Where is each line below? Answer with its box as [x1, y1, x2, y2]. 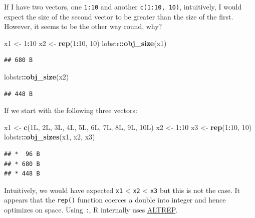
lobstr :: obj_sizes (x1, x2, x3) [4, 131, 95, 142]
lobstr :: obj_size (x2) [4, 71, 69, 82]
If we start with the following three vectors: [4, 105, 137, 115]
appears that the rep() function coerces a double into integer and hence [4, 194, 226, 205]
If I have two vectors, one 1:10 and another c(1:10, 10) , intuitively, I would [4, 1, 242, 11]
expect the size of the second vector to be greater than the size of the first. [4, 11, 233, 21]
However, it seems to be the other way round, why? [4, 21, 162, 31]
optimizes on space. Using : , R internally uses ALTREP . [4, 204, 178, 215]
